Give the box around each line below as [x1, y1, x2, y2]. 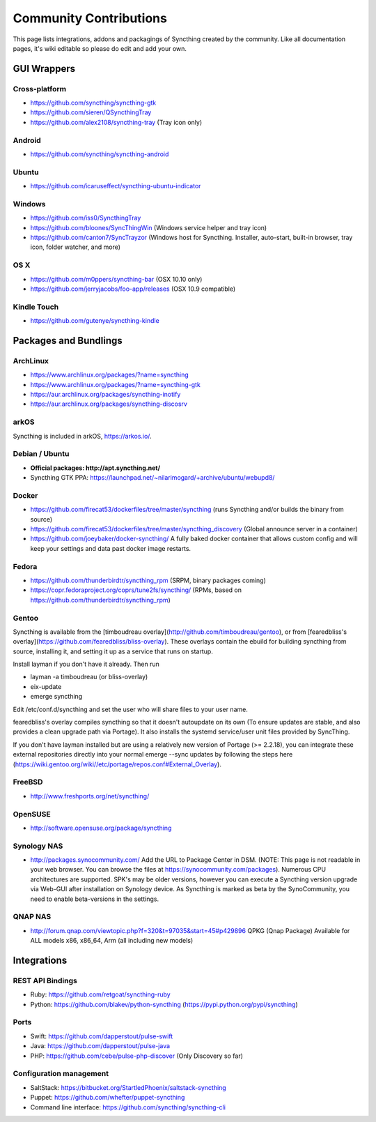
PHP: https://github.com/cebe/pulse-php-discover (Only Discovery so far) [30, 1052, 244, 1060]
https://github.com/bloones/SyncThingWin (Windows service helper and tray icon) [30, 223, 267, 232]
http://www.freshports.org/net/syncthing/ [30, 791, 150, 800]
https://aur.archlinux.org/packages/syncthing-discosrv [30, 400, 188, 408]
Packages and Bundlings [13, 335, 123, 347]
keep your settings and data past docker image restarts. [30, 544, 191, 552]
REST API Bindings [13, 976, 78, 985]
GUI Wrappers [13, 63, 76, 75]
